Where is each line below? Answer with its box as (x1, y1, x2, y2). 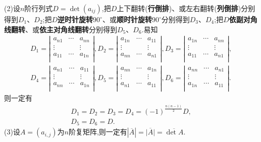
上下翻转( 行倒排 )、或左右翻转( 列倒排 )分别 (117, 3, 255, 13)
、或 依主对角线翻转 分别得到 (25, 24, 117, 34)
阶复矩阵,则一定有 (68, 126, 127, 137)
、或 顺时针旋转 (102, 14, 152, 24)
